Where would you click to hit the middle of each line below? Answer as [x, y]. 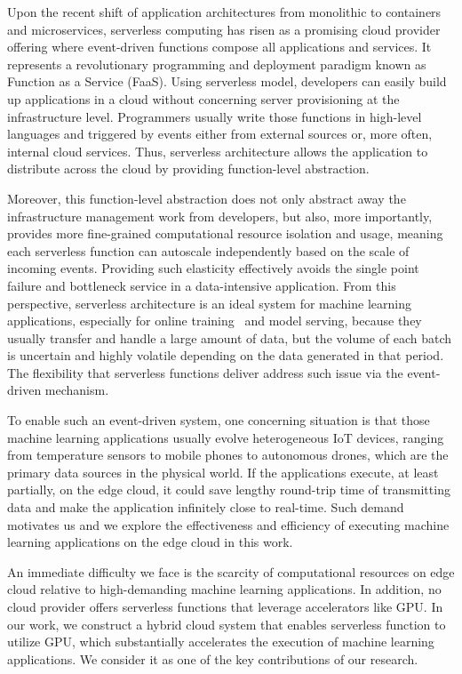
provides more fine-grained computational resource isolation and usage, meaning [225, 233]
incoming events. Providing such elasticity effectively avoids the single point [213, 268]
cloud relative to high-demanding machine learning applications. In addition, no [224, 589]
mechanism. [77, 390]
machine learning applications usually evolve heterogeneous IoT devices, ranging [226, 437]
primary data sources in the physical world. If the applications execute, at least [223, 472]
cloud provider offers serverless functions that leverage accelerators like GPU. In [225, 606]
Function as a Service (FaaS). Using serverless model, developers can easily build [227, 81]
